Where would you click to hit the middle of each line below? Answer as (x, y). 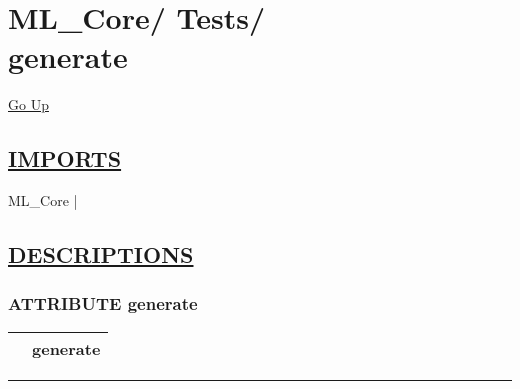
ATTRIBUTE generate (103, 303)
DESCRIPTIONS (101, 254)
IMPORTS (65, 158)
